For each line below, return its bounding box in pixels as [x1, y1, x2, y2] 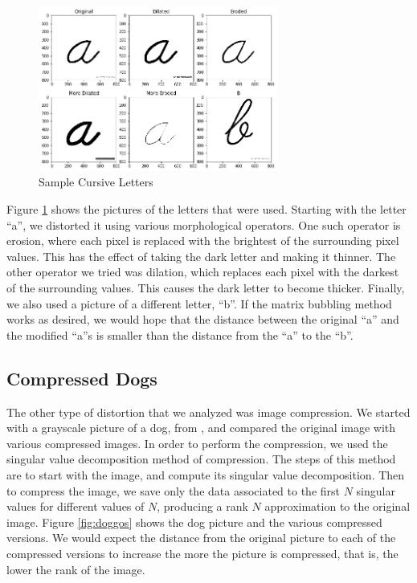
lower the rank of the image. [6, 561, 145, 577]
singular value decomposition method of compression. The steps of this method [6, 450, 396, 467]
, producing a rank [157, 498, 248, 515]
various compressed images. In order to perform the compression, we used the [6, 434, 388, 451]
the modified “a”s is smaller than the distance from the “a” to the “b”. [6, 326, 354, 343]
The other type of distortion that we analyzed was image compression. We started [6, 403, 411, 420]
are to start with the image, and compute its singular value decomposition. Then [6, 466, 405, 483]
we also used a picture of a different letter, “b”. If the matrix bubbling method [6, 295, 392, 312]
